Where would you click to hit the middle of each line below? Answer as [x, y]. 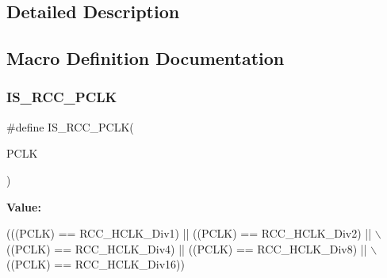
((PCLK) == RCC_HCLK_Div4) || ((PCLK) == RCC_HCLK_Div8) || [187, 248]
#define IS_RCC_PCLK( [70, 126]
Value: [24, 206]
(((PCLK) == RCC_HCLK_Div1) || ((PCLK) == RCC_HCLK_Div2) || [189, 233]
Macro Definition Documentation [146, 58]
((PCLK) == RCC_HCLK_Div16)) [96, 264]
